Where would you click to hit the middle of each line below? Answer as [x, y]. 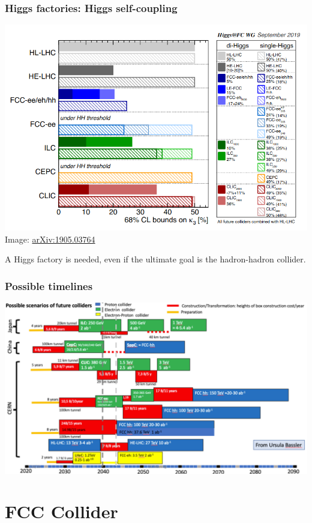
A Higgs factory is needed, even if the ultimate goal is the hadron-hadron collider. [155, 259]
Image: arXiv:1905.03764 [50, 239]
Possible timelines [49, 286]
